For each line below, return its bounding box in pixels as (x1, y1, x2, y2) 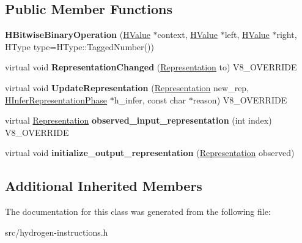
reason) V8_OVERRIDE (193, 93, 287, 106)
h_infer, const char (114, 93, 186, 106)
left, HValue (224, 28, 270, 41)
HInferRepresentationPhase (5, 93, 108, 106)
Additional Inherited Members (5, 176, 202, 195)
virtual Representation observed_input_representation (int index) (5, 114, 272, 127)
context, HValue (157, 28, 218, 41)
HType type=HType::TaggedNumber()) (5, 40, 154, 53)
